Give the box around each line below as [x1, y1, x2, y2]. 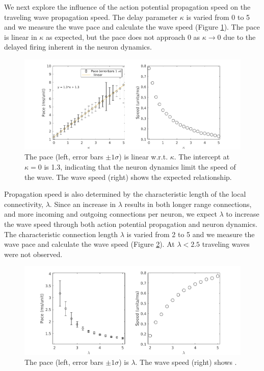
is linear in [4, 31, 37, 42]
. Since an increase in [49, 198, 116, 209]
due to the [223, 31, 256, 42]
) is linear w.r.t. [119, 151, 168, 162]
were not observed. [4, 248, 63, 259]
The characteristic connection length [4, 228, 118, 239]
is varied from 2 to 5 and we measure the [126, 228, 255, 239]
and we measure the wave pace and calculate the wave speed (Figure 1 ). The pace [4, 21, 260, 32]
